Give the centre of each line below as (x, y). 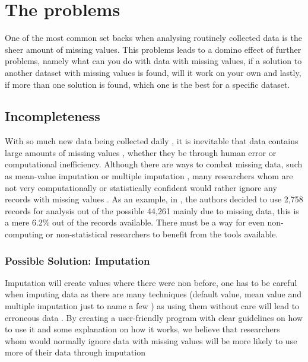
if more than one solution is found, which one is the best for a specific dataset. (147, 84)
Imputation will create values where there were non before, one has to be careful (151, 282)
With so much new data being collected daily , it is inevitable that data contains (152, 141)
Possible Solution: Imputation (77, 260)
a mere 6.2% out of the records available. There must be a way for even (135, 222)
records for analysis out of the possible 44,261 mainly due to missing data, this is (152, 210)
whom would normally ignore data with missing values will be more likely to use (151, 340)
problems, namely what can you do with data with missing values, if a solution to (153, 61)
